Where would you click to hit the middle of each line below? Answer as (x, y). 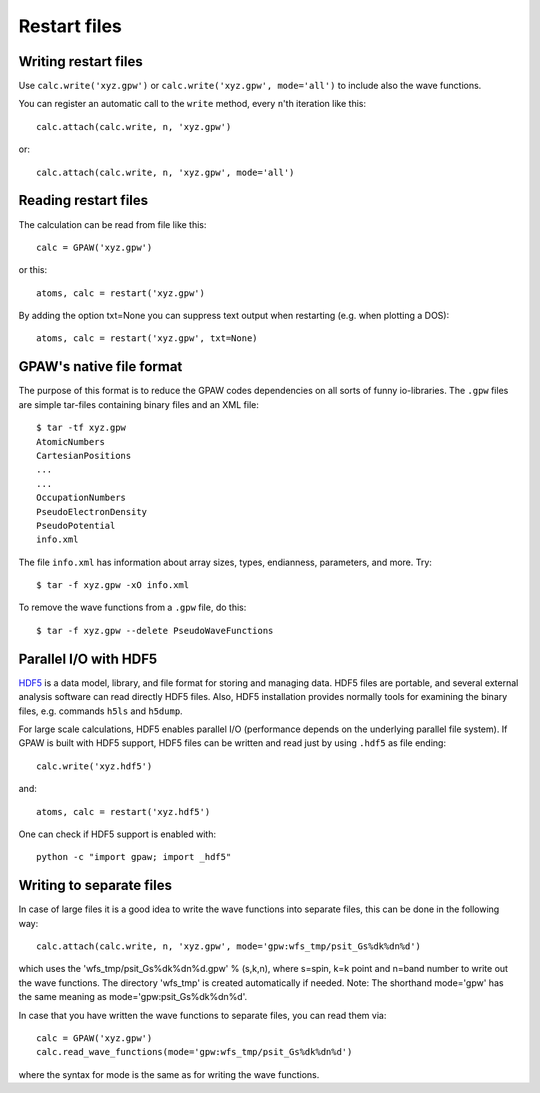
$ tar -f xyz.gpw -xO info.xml (113, 585)
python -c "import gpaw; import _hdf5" (134, 857)
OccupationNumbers (81, 498)
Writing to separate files (95, 885)
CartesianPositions (84, 455)
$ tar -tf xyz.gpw (81, 428)
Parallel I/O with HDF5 (88, 658)
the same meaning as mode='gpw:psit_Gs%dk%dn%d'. (133, 997)
